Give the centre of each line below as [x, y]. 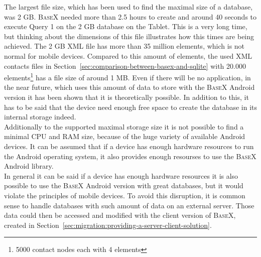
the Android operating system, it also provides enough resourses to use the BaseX [130, 156]
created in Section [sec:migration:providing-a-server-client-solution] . [108, 225]
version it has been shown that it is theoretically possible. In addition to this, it [126, 97]
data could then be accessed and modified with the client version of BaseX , [120, 215]
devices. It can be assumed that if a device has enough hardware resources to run [129, 146]
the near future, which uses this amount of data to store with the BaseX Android [129, 87]
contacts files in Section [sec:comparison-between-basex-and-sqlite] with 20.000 [125, 66]
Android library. [29, 166]
